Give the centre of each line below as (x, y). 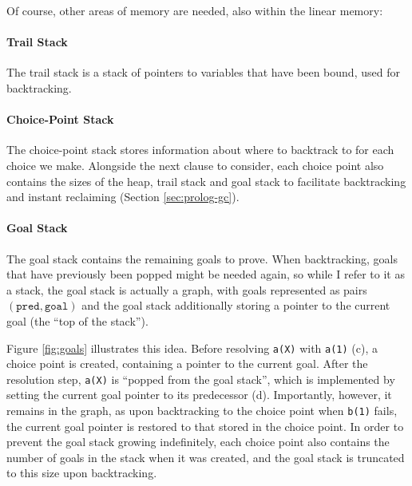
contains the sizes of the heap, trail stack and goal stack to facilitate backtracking (206, 181)
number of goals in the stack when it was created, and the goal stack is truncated (206, 457)
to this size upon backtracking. (82, 473)
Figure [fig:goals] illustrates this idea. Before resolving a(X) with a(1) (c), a (192, 348)
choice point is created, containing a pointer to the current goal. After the (187, 364)
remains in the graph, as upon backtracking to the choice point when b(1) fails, (202, 411)
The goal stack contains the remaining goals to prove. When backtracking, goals (202, 258)
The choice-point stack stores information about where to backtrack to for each (200, 150)
